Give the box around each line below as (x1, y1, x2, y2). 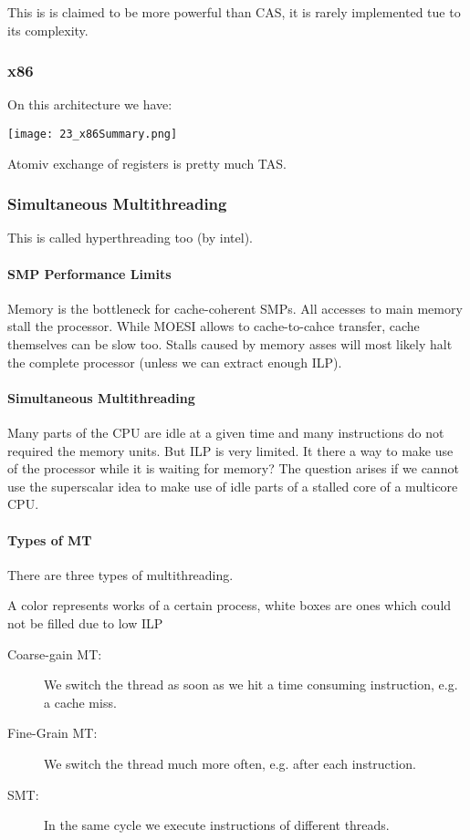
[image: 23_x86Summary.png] (7, 128, 178, 140)
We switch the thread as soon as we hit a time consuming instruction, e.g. (44, 675, 458, 694)
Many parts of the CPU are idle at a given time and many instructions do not (7, 423, 444, 442)
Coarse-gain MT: (7, 644, 102, 663)
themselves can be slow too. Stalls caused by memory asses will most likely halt (7, 335, 453, 354)
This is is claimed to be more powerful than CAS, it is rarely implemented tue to (7, 3, 461, 21)
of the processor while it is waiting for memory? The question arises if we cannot (7, 459, 459, 478)
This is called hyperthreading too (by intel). (7, 228, 253, 247)
